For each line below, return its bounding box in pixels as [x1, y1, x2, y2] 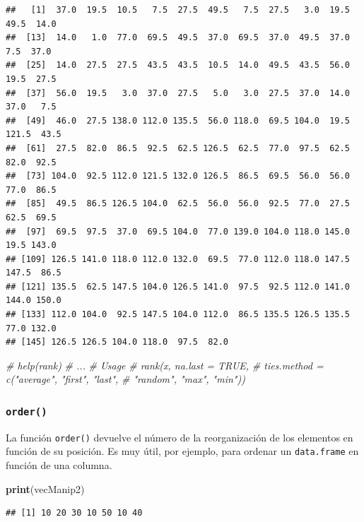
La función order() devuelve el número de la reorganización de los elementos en [6, 429, 353, 444]
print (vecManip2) [6, 481, 85, 496]
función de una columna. [6, 458, 112, 473]
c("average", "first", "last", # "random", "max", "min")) [6, 372, 245, 386]
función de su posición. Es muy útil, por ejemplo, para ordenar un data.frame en [6, 444, 359, 458]
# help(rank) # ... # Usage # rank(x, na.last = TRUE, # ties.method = [6, 357, 324, 372]
